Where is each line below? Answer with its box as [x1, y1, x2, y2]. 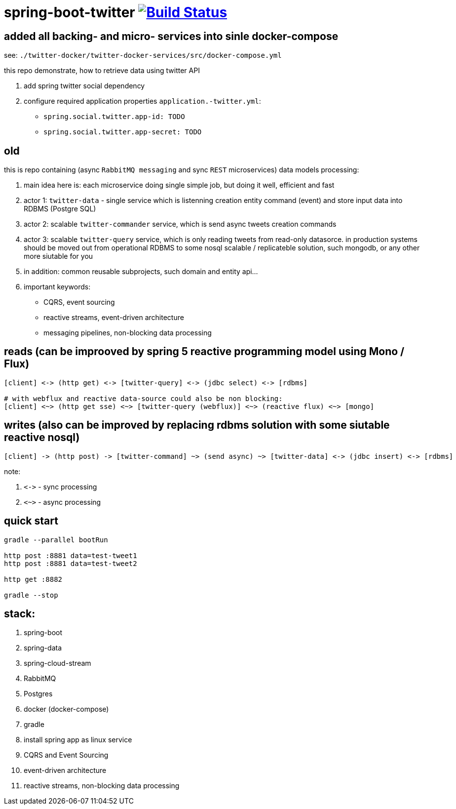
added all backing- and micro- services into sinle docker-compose [4, 30, 339, 42]
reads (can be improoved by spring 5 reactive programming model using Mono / [4, 345, 405, 358]
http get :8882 [4, 575, 63, 583]
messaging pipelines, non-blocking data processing [43, 328, 212, 337]
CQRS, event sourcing [43, 298, 115, 307]
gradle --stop [4, 591, 58, 599]
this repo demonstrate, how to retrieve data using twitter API [4, 66, 200, 75]
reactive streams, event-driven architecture [43, 313, 184, 322]
